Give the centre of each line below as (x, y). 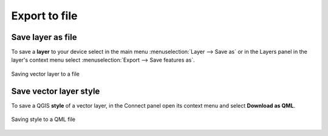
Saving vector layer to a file (46, 74)
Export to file (44, 16)
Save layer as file (44, 37)
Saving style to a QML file (43, 119)
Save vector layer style (56, 91)
